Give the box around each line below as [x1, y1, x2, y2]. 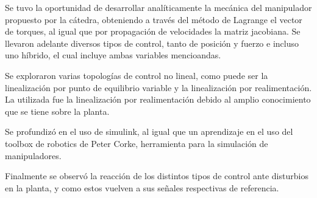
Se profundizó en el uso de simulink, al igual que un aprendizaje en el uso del [5, 125, 293, 138]
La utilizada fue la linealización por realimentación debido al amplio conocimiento [5, 93, 311, 106]
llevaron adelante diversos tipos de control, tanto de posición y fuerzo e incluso [5, 36, 299, 49]
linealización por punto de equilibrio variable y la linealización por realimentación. [5, 81, 312, 94]
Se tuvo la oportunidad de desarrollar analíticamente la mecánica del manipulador [5, 1, 312, 13]
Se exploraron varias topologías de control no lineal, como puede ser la [5, 69, 268, 81]
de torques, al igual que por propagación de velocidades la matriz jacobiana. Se [5, 25, 301, 38]
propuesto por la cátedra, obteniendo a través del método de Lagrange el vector [5, 13, 302, 26]
